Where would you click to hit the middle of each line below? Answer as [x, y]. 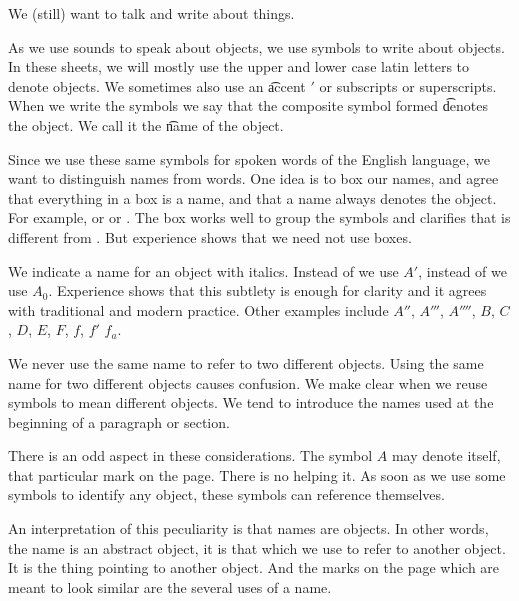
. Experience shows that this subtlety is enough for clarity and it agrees [267, 290]
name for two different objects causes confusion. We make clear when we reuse [248, 382]
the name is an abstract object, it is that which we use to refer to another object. [257, 547]
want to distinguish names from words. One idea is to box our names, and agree [253, 178]
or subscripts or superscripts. [408, 85]
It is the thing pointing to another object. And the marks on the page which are [254, 567]
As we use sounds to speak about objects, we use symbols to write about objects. [256, 46]
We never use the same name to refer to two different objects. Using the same [246, 362]
